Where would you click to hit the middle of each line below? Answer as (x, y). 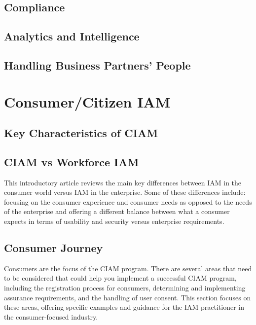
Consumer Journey (54, 248)
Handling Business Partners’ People (97, 65)
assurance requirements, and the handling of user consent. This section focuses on (128, 297)
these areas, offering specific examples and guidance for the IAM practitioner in (124, 307)
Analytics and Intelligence (72, 36)
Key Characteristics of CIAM (81, 133)
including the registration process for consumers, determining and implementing (125, 288)
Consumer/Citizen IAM (87, 101)
